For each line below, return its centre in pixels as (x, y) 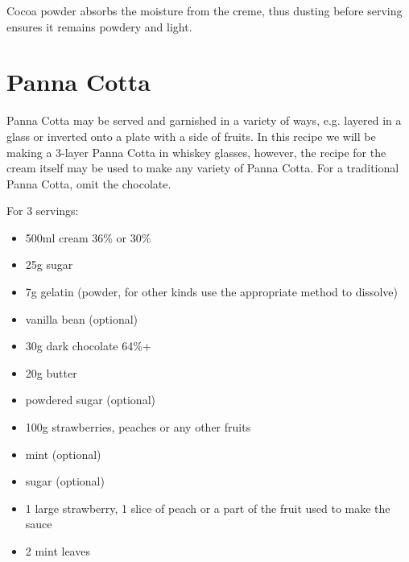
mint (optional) (63, 454)
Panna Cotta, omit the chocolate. (89, 183)
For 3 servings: (43, 211)
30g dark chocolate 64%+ (88, 346)
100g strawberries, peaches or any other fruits (138, 427)
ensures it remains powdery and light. (99, 26)
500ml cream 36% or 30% (88, 237)
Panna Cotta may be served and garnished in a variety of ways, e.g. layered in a (204, 120)
